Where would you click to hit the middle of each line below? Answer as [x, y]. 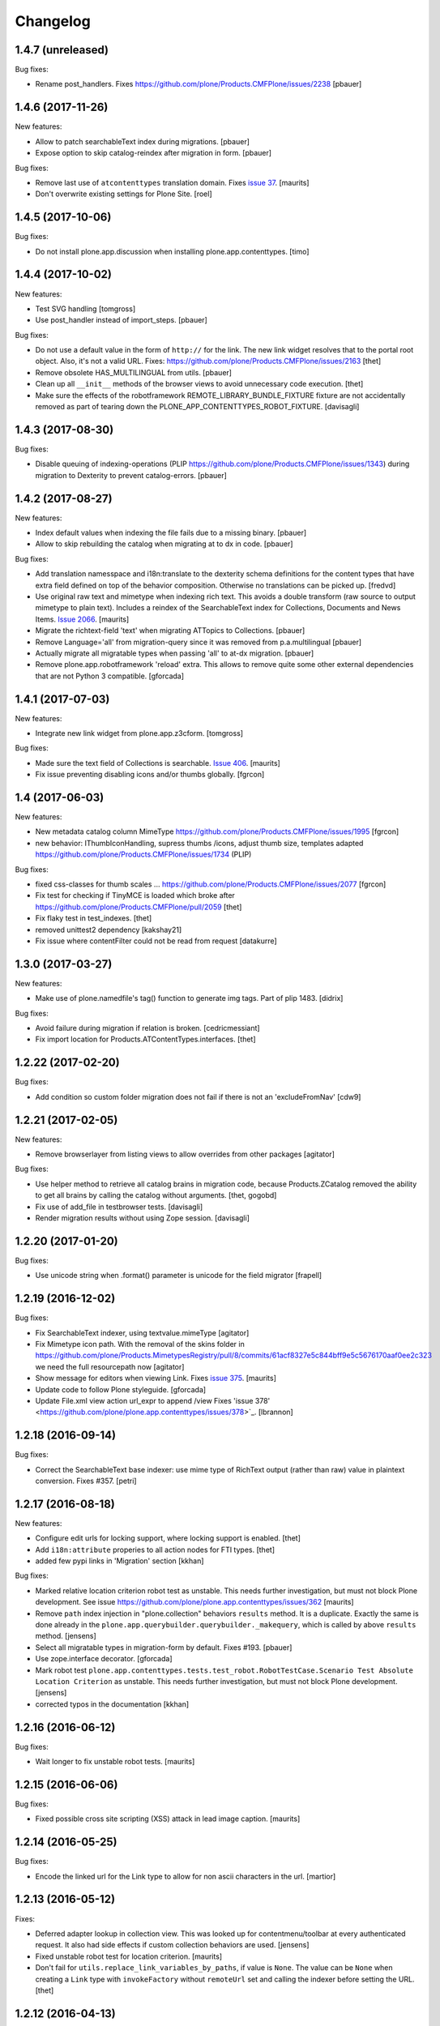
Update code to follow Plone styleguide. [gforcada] [121, 1389]
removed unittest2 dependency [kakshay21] [109, 930]
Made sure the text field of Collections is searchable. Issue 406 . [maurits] [158, 763]
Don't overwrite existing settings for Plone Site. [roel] [124, 194]
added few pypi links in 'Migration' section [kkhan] [120, 1561]
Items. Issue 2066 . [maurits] [82, 619]
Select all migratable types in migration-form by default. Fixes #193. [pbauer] [164, 1647]
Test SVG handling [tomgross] [85, 309]
